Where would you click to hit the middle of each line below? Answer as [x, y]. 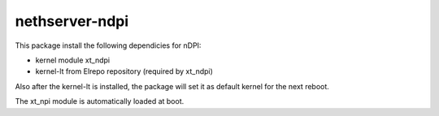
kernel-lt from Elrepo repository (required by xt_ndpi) [124, 71]
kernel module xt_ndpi [72, 60]
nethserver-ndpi [72, 21]
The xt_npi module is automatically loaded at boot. [100, 101]
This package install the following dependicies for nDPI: [108, 45]
